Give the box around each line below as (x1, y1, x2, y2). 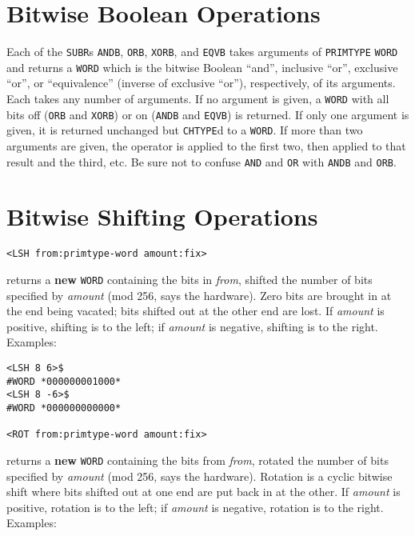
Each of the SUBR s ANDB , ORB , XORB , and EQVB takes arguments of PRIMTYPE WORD (6, 43, 398, 60)
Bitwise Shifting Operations (6, 200, 318, 233)
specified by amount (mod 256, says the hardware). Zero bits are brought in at (6, 286, 392, 303)
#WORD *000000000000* (6, 402, 122, 414)
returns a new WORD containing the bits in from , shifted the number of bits (6, 271, 373, 288)
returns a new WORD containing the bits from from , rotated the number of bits (6, 452, 389, 468)
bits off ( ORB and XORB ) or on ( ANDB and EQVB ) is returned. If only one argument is (6, 106, 409, 122)
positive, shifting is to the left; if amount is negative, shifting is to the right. (6, 318, 378, 334)
